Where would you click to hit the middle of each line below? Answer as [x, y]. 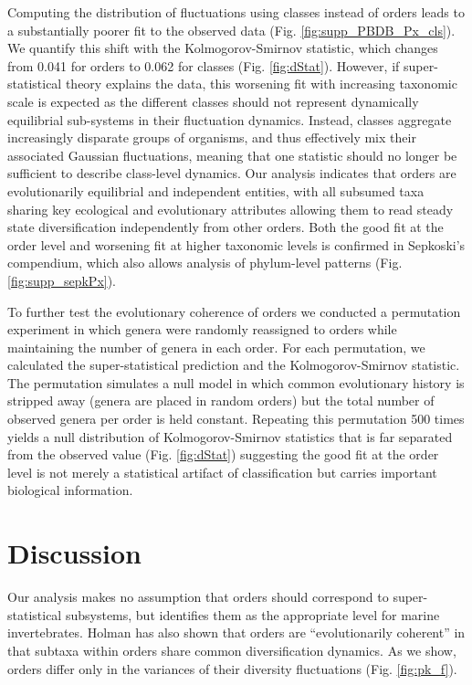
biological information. [70, 490]
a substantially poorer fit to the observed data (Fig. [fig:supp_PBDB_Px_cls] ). [231, 30]
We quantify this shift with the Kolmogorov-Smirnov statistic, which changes [223, 48]
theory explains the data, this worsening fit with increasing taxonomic [261, 84]
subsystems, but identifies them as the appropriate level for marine [252, 614]
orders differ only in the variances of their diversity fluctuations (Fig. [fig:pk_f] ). [232, 668]
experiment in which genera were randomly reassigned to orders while [202, 329]
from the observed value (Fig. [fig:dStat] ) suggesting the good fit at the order [223, 454]
